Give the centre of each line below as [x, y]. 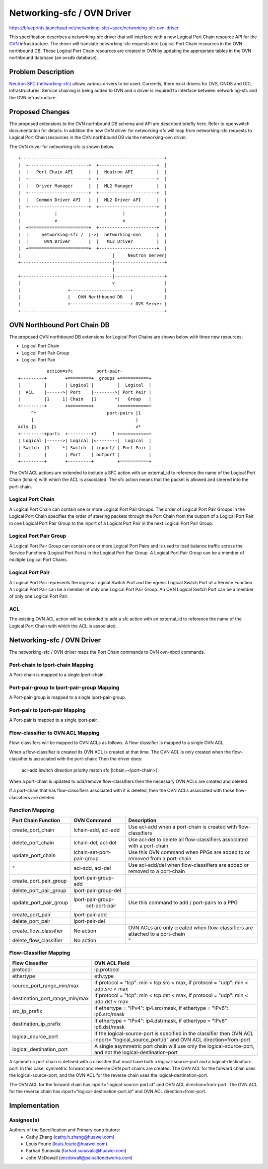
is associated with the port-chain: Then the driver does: [86, 759]
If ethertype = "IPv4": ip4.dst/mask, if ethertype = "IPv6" [161, 1021]
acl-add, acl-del [92, 868]
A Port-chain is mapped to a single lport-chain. [57, 675]
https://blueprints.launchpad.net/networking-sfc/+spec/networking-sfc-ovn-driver [94, 28]
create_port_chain [33, 830]
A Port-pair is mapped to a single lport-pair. [54, 720]
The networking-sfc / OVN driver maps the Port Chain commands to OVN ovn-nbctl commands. [107, 652]
